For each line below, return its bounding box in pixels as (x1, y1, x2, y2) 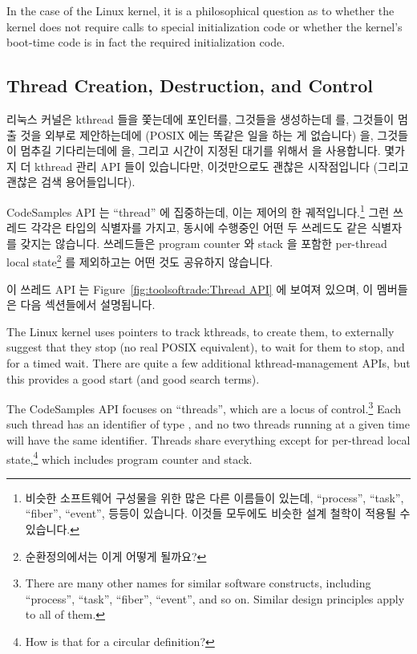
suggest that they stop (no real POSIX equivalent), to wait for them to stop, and (6, 339, 405, 355)
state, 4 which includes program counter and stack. (6, 448, 253, 467)
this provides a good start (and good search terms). (6, 370, 260, 387)
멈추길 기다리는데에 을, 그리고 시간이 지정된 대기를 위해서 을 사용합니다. (20, 142, 381, 159)
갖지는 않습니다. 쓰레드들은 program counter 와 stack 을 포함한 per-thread (20, 234, 387, 251)
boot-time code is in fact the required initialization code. (6, 34, 285, 51)
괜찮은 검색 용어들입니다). (6, 173, 136, 190)
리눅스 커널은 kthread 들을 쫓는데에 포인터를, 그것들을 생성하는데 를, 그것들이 (6, 110, 395, 127)
